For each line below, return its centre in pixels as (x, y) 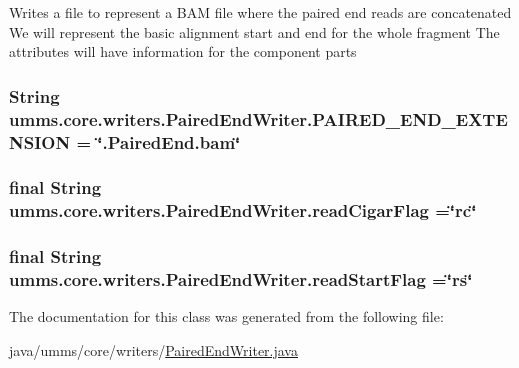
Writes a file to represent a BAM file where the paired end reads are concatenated (260, 12)
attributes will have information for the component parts (183, 51)
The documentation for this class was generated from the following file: (226, 316)
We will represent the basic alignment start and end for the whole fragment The (254, 31)
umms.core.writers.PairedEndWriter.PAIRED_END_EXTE (258, 118)
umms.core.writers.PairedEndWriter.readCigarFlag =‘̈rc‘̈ (243, 210)
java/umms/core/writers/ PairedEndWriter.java (153, 349)
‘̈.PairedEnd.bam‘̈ (169, 141)
